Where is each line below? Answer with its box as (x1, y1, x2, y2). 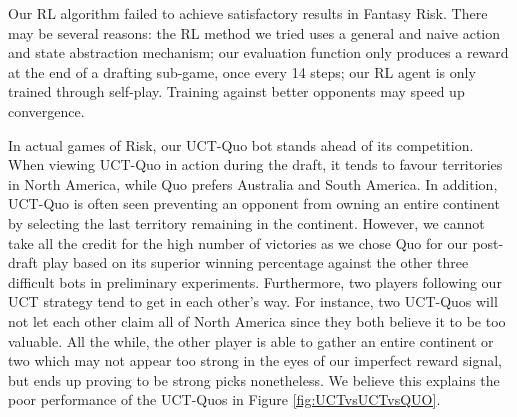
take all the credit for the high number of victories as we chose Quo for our (8, 232, 468, 253)
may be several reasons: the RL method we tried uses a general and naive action (8, 22, 501, 43)
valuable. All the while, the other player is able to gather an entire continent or (8, 330, 494, 351)
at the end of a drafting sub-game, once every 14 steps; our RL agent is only (8, 61, 476, 82)
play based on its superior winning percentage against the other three (42, 252, 469, 273)
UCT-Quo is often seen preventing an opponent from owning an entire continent (8, 193, 500, 214)
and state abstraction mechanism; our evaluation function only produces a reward (8, 42, 509, 63)
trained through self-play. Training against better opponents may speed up (8, 81, 465, 102)
